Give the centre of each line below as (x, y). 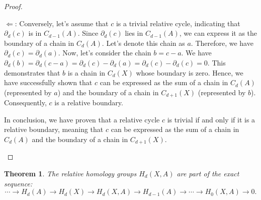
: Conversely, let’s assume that (62, 23)
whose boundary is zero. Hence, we (190, 72)
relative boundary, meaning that (54, 129)
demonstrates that (32, 72)
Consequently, (25, 103)
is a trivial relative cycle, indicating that (178, 23)
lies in (134, 33)
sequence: (18, 183)
